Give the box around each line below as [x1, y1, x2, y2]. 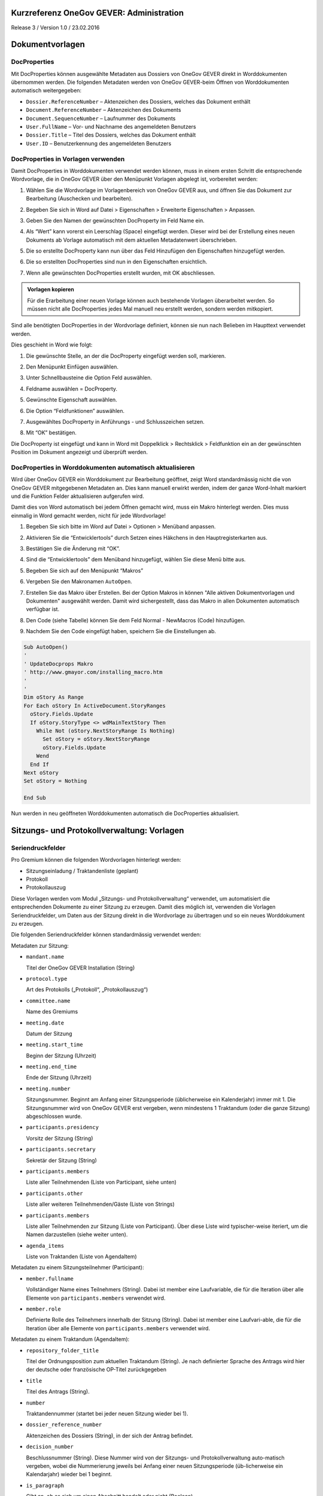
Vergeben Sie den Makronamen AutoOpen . [26, 578, 133, 585]
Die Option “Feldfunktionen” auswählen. [26, 407, 125, 414]
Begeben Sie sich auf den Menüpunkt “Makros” [26, 567, 144, 574]
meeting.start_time [26, 1041, 83, 1048]
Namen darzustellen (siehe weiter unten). [26, 1231, 128, 1238]
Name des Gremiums [26, 1008, 78, 1015]
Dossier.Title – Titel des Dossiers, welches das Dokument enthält [26, 132, 196, 139]
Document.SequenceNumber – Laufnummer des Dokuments [26, 114, 176, 122]
